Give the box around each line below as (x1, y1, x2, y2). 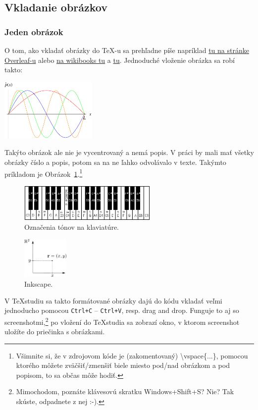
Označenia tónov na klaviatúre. (24, 222, 119, 232)
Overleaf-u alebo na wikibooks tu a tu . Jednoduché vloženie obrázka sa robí (4, 54, 235, 65)
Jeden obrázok (4, 25, 63, 38)
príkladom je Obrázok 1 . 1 (4, 167, 83, 179)
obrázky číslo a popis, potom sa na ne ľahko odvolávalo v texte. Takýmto (4, 156, 226, 167)
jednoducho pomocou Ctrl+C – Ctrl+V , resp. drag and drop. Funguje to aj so (4, 305, 239, 315)
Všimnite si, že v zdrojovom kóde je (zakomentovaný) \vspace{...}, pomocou (16, 350, 248, 360)
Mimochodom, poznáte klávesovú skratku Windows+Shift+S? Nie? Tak (16, 386, 234, 397)
